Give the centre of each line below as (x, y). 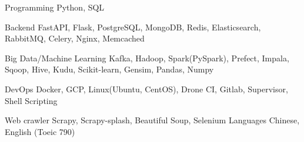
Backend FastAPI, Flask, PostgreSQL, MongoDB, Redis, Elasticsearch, (133, 27)
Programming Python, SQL (55, 7)
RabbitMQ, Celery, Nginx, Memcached (75, 38)
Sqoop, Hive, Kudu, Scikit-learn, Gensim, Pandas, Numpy (109, 69)
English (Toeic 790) (40, 131)
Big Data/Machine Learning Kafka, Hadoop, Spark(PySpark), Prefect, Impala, (147, 58)
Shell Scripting (31, 100)
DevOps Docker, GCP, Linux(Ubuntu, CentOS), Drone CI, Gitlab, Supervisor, (146, 89)
